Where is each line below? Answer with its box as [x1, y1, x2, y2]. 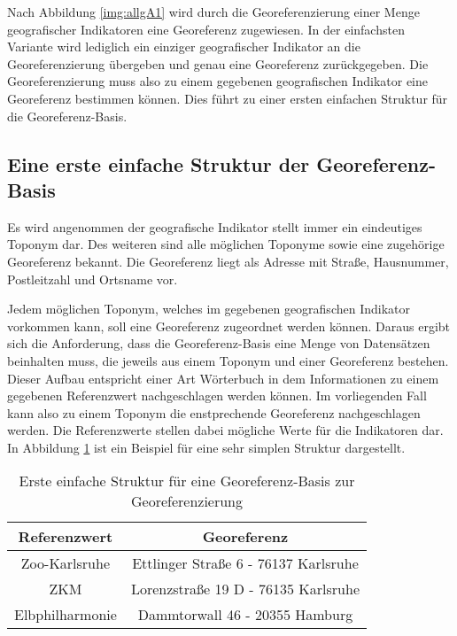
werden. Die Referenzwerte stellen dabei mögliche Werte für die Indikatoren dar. [7, 421, 444, 439]
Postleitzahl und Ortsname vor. [7, 269, 178, 288]
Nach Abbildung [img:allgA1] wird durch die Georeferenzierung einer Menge [7, 3, 420, 20]
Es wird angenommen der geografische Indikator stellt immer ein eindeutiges [7, 217, 422, 236]
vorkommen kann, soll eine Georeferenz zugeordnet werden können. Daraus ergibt [7, 316, 451, 335]
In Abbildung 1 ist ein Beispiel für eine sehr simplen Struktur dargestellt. [7, 438, 406, 456]
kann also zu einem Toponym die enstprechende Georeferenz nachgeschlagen [7, 403, 421, 422]
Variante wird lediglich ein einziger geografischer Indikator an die [7, 37, 360, 56]
